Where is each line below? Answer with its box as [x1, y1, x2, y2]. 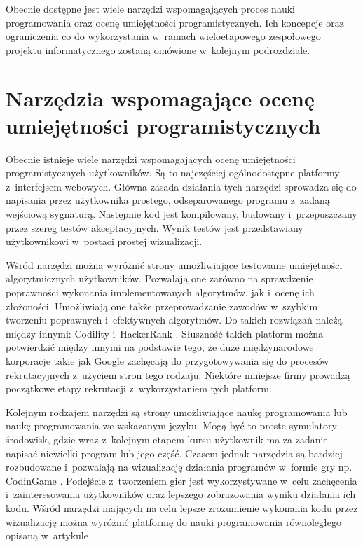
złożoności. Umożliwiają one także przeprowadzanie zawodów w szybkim [6, 298, 318, 313]
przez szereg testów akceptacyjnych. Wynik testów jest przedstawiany [6, 220, 303, 235]
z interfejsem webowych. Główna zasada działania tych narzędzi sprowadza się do [6, 179, 357, 193]
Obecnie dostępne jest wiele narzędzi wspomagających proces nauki [6, 1, 295, 15]
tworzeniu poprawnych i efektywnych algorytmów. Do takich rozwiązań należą [6, 312, 343, 327]
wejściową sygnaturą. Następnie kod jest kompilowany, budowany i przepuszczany [6, 207, 357, 221]
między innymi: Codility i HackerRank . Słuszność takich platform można [6, 326, 324, 340]
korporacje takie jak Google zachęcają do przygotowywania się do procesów [6, 354, 329, 368]
